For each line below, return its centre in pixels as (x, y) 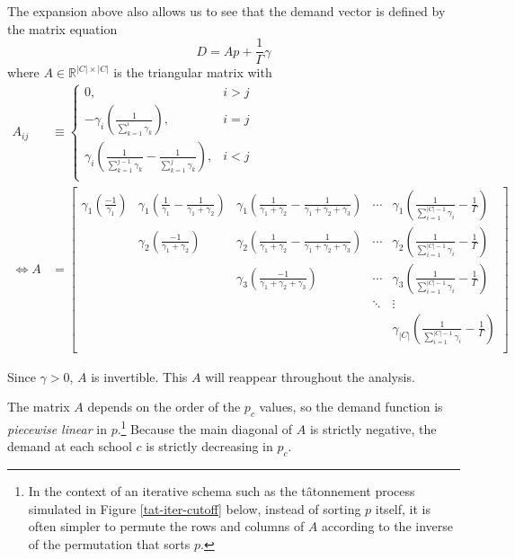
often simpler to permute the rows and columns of (166, 526)
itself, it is (403, 508)
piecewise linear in (57, 428)
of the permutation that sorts (109, 543)
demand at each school (70, 446)
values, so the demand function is (351, 407)
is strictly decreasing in (209, 446)
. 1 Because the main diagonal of (205, 427)
